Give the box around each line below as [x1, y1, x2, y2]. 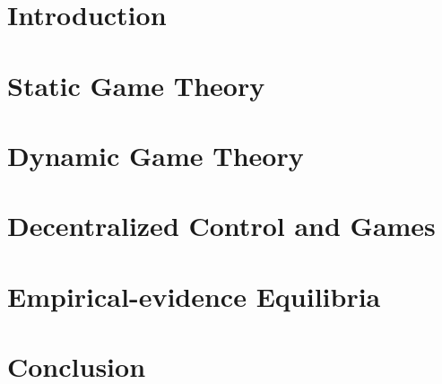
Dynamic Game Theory [7, 136, 304, 173]
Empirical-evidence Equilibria [7, 277, 381, 314]
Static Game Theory [7, 66, 265, 103]
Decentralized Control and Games [7, 207, 436, 244]
